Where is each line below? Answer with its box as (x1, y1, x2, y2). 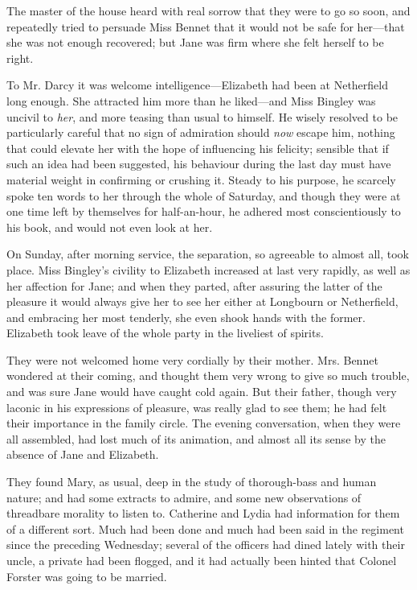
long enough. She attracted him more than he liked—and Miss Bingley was (6, 92, 376, 109)
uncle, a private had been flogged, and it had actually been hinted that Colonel (6, 552, 397, 568)
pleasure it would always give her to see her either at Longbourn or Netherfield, (6, 293, 399, 310)
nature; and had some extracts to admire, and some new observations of (6, 489, 362, 505)
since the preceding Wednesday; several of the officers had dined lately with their (6, 536, 405, 553)
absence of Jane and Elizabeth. (6, 446, 159, 463)
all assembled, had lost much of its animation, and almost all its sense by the (6, 430, 386, 447)
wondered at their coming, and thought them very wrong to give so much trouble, (6, 367, 410, 384)
